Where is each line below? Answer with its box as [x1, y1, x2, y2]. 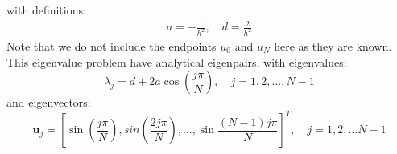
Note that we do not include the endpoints [6, 38, 217, 55]
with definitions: [6, 2, 86, 18]
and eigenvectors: [6, 94, 91, 111]
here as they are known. [274, 38, 392, 55]
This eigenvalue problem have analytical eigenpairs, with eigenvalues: [6, 53, 347, 70]
